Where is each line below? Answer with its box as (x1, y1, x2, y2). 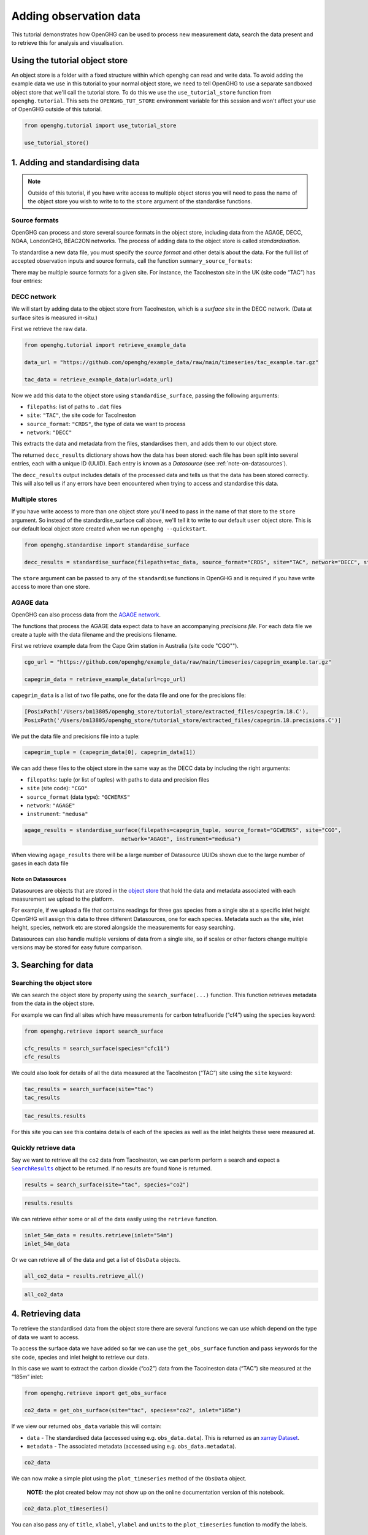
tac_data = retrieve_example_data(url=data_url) (24, 376, 174, 383)
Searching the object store (11, 978, 92, 987)
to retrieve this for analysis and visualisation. (11, 39, 124, 46)
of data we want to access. (11, 1333, 80, 1341)
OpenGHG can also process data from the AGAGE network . (11, 611, 161, 618)
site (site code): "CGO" (26, 785, 88, 792)
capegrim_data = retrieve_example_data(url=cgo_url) (24, 676, 186, 683)
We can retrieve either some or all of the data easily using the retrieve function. (11, 1216, 218, 1222)
